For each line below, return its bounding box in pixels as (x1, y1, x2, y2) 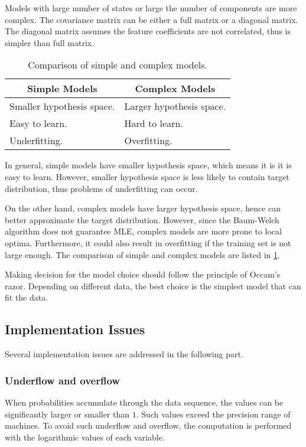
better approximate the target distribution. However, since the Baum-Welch (5, 213, 279, 226)
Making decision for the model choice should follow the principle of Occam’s (5, 268, 281, 280)
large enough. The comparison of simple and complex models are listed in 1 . (5, 248, 280, 260)
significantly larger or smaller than (5, 407, 130, 420)
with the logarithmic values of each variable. (5, 430, 165, 443)
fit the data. (5, 291, 48, 304)
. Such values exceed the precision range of (136, 407, 291, 420)
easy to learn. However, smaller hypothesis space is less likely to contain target (5, 170, 289, 182)
